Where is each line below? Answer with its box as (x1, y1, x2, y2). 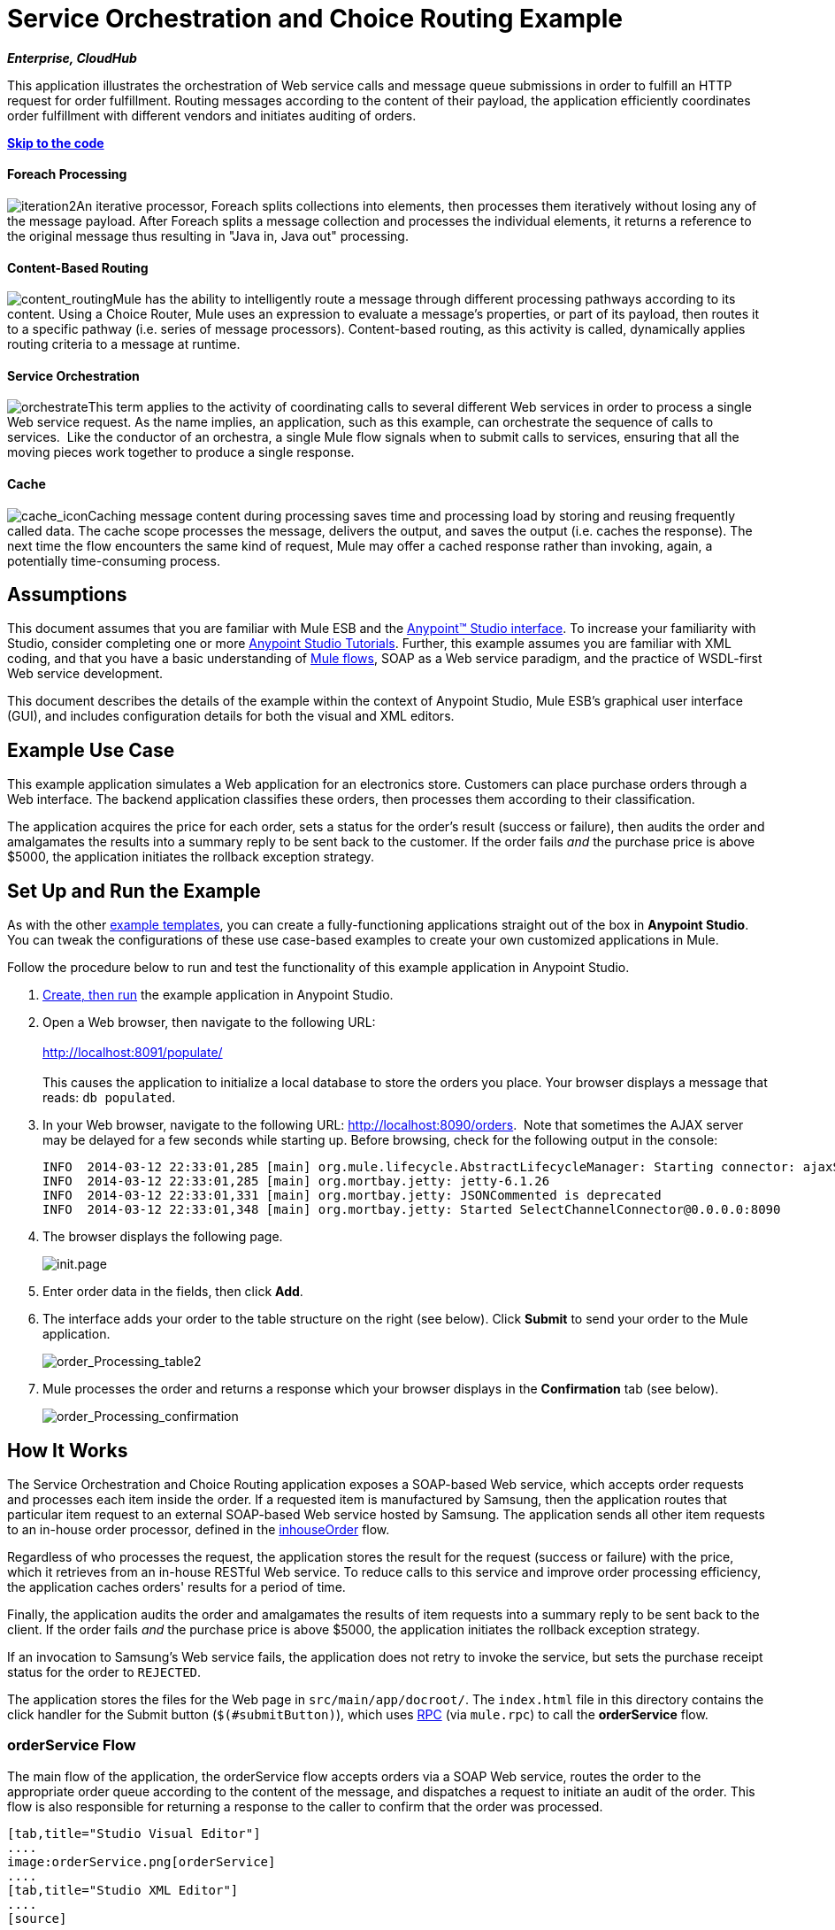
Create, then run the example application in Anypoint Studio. (42, 987, 394, 1003)
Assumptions (7, 583, 127, 606)
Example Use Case (7, 738, 175, 761)
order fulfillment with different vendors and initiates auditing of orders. (7, 107, 417, 123)
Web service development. (7, 666, 164, 682)
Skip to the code (7, 135, 104, 151)
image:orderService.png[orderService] (7, 1854, 276, 1869)
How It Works (7, 1439, 128, 1462)
